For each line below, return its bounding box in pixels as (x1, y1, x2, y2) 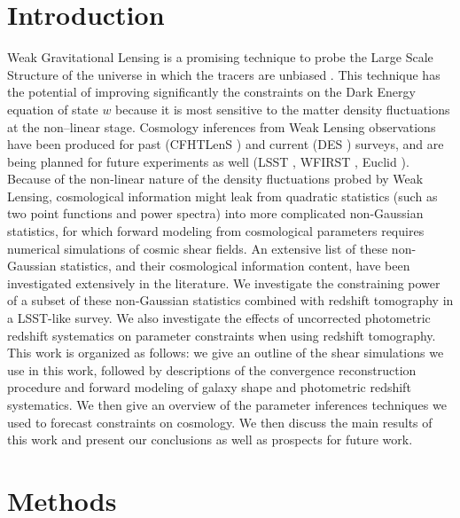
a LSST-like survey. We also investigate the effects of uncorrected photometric (7, 309, 431, 327)
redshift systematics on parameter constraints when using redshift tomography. (7, 326, 436, 344)
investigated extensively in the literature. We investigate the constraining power (7, 273, 441, 292)
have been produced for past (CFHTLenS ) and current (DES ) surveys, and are (7, 135, 444, 153)
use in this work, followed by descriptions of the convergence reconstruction (7, 360, 417, 379)
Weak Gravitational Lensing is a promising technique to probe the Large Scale (7, 48, 433, 67)
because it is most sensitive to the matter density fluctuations (115, 99, 450, 118)
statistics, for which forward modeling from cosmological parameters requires (7, 222, 425, 240)
